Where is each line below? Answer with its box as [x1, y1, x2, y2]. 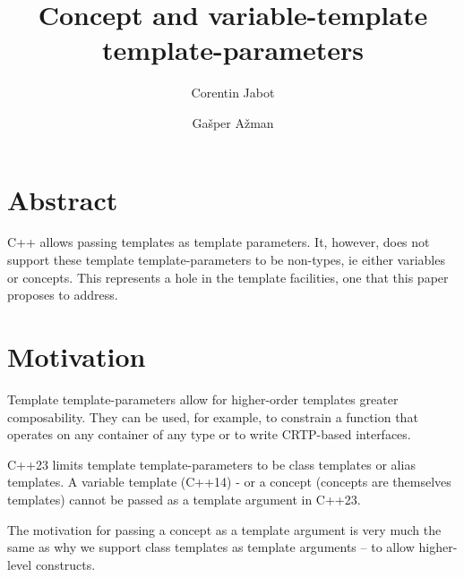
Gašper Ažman [192, 113, 274, 132]
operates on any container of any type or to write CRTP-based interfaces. [7, 425, 411, 444]
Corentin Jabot [191, 83, 275, 102]
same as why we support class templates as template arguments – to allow [7, 538, 415, 556]
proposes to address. [7, 285, 118, 304]
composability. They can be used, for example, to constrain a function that [7, 407, 418, 426]
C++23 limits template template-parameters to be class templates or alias [7, 454, 416, 473]
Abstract [7, 181, 118, 217]
